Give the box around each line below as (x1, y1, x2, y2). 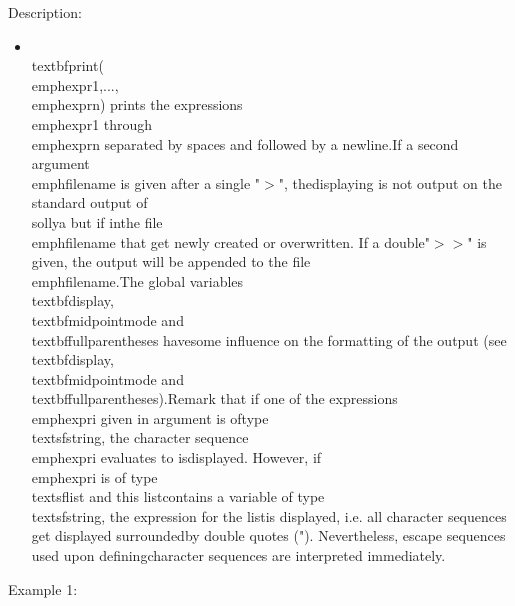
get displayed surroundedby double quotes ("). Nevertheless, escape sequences (31, 525, 506, 546)
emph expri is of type (31, 466, 158, 487)
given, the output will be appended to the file (31, 251, 311, 272)
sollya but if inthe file (31, 211, 163, 232)
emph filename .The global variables (31, 270, 244, 291)
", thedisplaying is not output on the (278, 172, 502, 193)
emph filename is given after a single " (31, 172, 261, 193)
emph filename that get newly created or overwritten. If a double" (31, 231, 430, 252)
